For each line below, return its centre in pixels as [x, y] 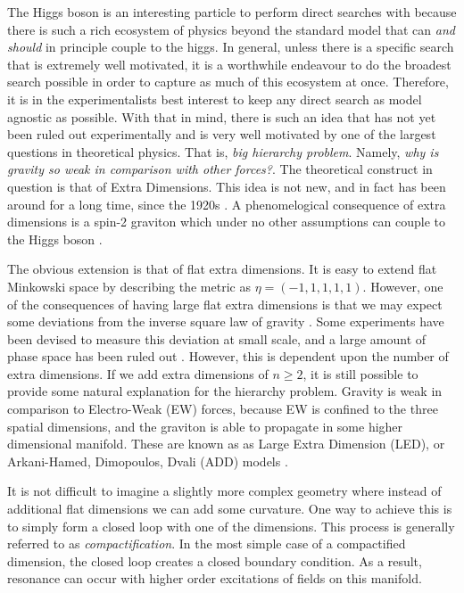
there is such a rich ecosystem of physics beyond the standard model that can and [231, 29]
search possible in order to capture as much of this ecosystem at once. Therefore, [228, 82]
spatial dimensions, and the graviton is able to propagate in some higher [205, 426]
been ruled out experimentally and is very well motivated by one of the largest [222, 134]
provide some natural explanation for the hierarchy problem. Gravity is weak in [225, 391]
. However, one [403, 286]
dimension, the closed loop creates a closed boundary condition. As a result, [215, 560]
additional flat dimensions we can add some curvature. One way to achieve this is [230, 509]
